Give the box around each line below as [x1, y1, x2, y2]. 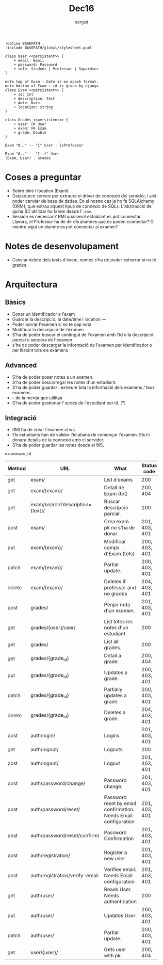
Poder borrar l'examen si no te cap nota [12, 321, 92, 327]
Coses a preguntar [5, 172, 81, 183]
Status [141, 462, 157, 469]
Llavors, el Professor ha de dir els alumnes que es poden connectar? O [12, 219, 154, 225]
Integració [5, 414, 37, 422]
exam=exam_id [5, 451, 32, 456]
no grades [104, 590, 128, 597]
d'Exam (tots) [104, 550, 135, 557]
